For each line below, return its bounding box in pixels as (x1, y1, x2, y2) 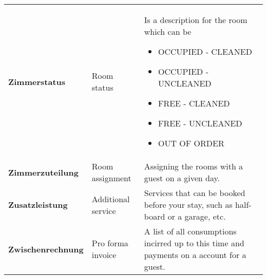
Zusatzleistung (8, 199, 68, 210)
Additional (91, 192, 130, 205)
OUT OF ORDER (158, 137, 224, 149)
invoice (91, 249, 117, 261)
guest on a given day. (144, 172, 220, 184)
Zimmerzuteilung (8, 166, 79, 178)
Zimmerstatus (8, 75, 66, 88)
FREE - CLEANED (158, 97, 230, 109)
